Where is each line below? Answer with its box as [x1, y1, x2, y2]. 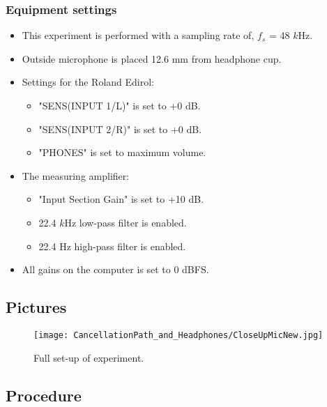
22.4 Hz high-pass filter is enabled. [38, 238, 186, 253]
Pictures [6, 296, 67, 318]
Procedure [6, 384, 82, 406]
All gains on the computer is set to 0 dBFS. [22, 262, 209, 277]
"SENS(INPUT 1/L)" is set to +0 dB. [38, 98, 201, 112]
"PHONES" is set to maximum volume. [38, 145, 206, 160]
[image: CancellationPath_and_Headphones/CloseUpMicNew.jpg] [33, 330, 324, 340]
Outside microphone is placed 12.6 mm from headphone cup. [22, 51, 282, 66]
